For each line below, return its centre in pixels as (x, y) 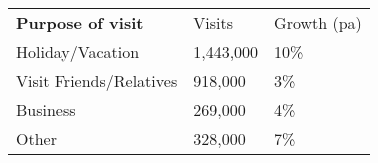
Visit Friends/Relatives (97, 80)
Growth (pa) (318, 22)
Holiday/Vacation (78, 51)
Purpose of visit (80, 22)
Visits (213, 22)
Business (46, 109)
